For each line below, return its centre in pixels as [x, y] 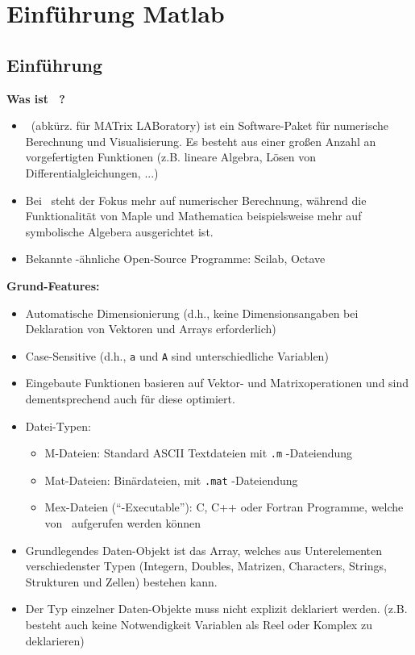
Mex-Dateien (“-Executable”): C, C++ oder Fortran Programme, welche [224, 507]
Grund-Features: [53, 285]
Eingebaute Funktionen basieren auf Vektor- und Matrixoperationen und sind [217, 383]
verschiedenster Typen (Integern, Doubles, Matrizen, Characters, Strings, [206, 566]
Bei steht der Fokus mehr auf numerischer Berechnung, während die [196, 200]
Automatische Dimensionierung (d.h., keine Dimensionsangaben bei [192, 313]
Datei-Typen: [58, 426]
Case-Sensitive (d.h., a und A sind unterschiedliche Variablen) [177, 355]
